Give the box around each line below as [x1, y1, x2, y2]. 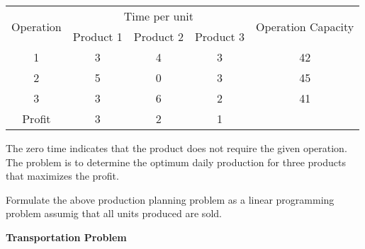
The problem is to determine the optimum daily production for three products [6, 154, 346, 169]
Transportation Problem [6, 229, 127, 244]
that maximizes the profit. [6, 168, 119, 183]
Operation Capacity [255, 18, 354, 35]
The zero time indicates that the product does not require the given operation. [6, 141, 347, 155]
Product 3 [194, 28, 245, 45]
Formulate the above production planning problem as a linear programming [6, 192, 335, 207]
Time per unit [123, 8, 193, 24]
